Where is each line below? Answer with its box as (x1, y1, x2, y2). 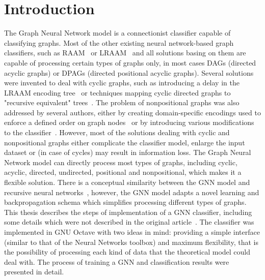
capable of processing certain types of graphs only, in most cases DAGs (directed (4, 57, 256, 68)
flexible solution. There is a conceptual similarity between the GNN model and (4, 177, 250, 188)
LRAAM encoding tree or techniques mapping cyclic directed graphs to (4, 87, 231, 98)
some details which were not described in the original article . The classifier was (4, 216, 254, 227)
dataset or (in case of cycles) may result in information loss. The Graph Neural (4, 147, 251, 158)
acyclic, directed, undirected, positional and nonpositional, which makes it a (4, 167, 242, 177)
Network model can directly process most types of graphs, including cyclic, (4, 157, 237, 167)
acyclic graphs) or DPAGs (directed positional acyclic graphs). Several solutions (4, 67, 254, 78)
